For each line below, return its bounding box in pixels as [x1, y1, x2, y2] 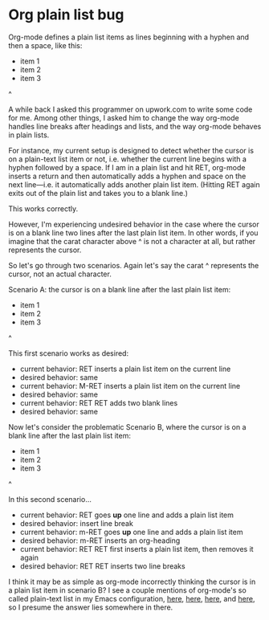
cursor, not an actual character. [8, 269, 112, 279]
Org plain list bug [8, 6, 124, 24]
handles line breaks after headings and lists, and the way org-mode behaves [8, 121, 262, 131]
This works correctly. [8, 203, 79, 214]
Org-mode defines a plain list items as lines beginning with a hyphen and [8, 32, 250, 42]
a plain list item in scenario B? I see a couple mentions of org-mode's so [8, 585, 247, 595]
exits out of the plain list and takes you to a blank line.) [8, 188, 189, 198]
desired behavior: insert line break [19, 518, 134, 528]
